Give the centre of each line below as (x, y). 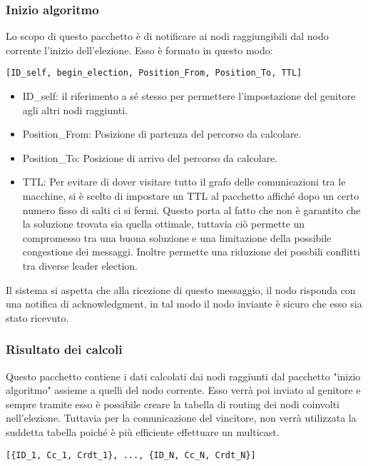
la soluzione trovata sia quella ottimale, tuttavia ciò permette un (164, 224)
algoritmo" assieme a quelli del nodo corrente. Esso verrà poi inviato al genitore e (183, 390)
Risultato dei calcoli (64, 349)
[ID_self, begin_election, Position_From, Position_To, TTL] (154, 73)
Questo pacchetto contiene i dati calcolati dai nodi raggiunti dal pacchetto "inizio (183, 376)
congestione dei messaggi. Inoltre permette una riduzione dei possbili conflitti (191, 252)
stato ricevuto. (37, 317)
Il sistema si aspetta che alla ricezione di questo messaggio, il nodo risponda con (181, 289)
